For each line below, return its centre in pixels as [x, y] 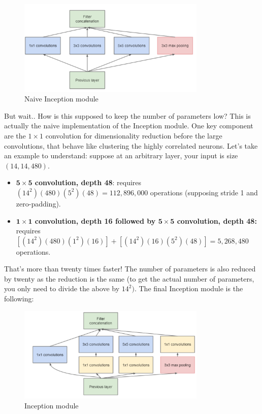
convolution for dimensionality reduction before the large [134, 135]
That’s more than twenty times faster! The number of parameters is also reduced [130, 269]
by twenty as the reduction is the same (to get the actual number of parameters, [129, 278]
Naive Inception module [61, 99]
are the [15, 135]
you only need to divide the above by [62, 288]
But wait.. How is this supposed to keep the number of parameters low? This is [127, 115]
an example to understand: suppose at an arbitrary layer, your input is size [121, 156]
